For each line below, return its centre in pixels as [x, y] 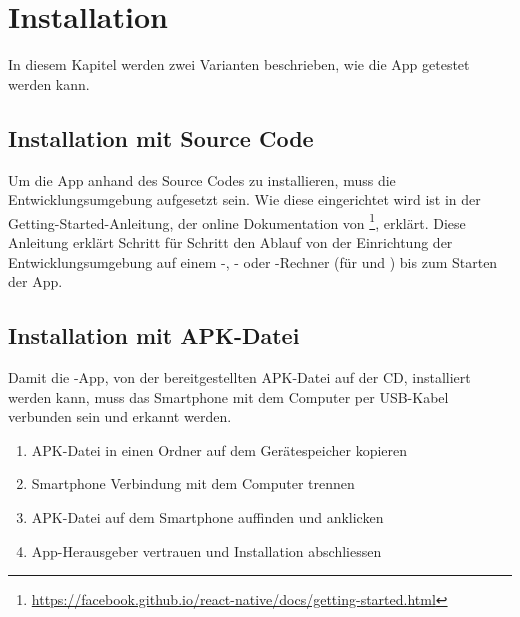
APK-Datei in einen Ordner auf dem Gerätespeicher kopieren [219, 449]
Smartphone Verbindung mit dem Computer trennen [193, 483]
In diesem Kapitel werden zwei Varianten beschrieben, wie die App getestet [239, 64]
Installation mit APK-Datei [154, 335]
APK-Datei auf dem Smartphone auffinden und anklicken [207, 516]
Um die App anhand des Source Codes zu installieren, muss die [202, 179]
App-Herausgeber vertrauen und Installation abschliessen [206, 550]
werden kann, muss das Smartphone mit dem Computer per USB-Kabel [228, 396]
